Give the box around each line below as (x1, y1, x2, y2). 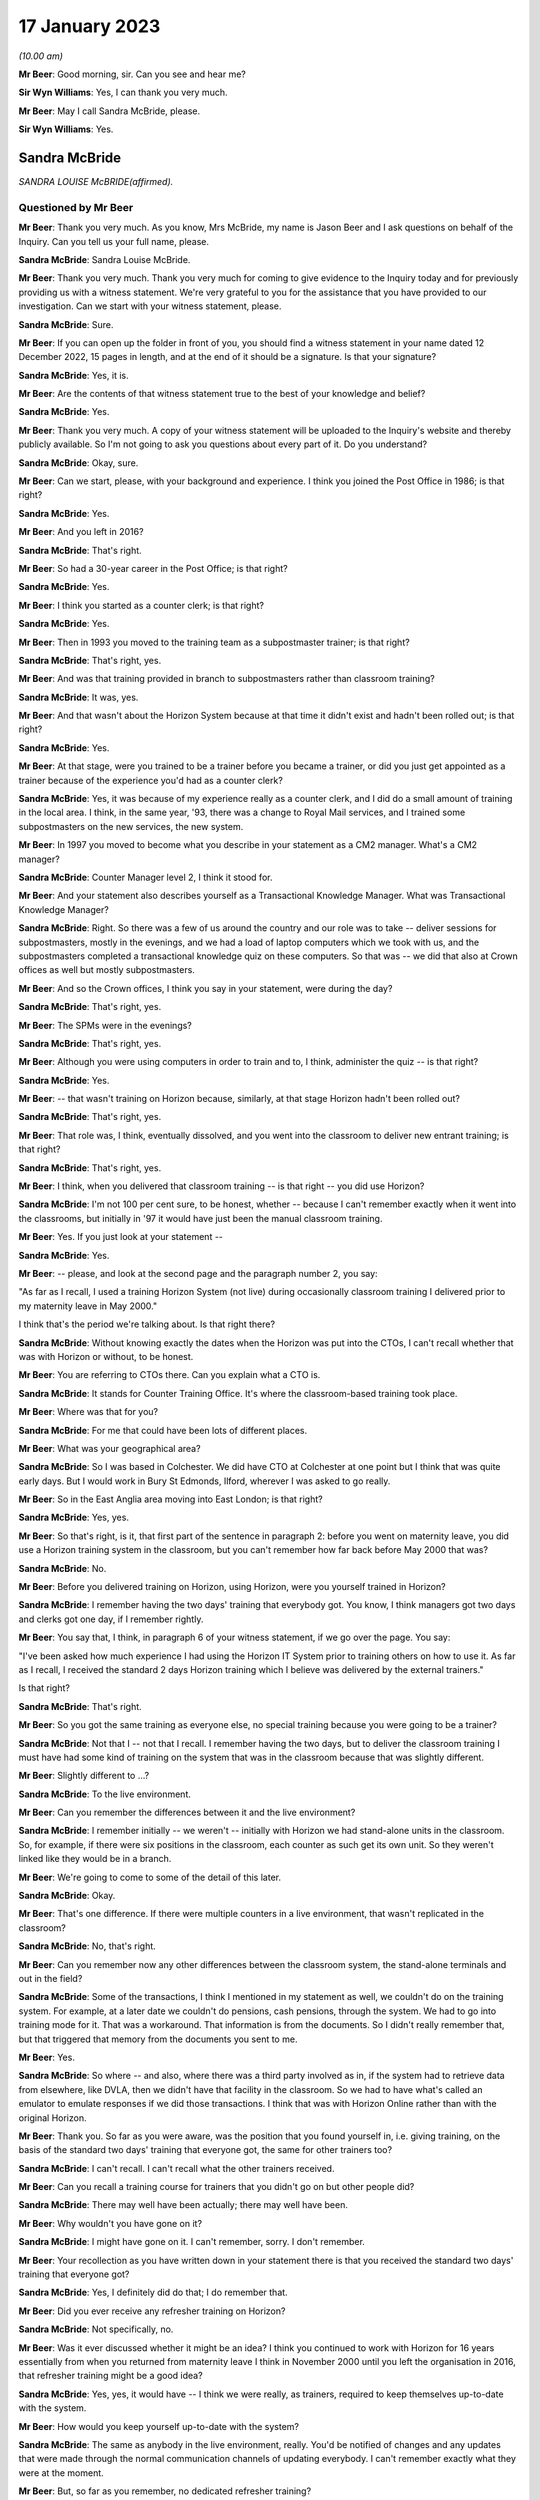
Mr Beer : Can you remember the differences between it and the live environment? (18, 1806, 356, 1819)
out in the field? (18, 1973, 83, 1984)
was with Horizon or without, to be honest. (18, 1350, 194, 1362)
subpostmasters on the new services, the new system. (18, 820, 244, 832)
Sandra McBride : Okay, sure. (18, 456, 139, 469)
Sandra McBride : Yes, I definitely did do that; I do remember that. (18, 2286, 289, 2299)
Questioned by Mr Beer (18, 200, 134, 214)
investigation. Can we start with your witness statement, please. (18, 300, 282, 312)
